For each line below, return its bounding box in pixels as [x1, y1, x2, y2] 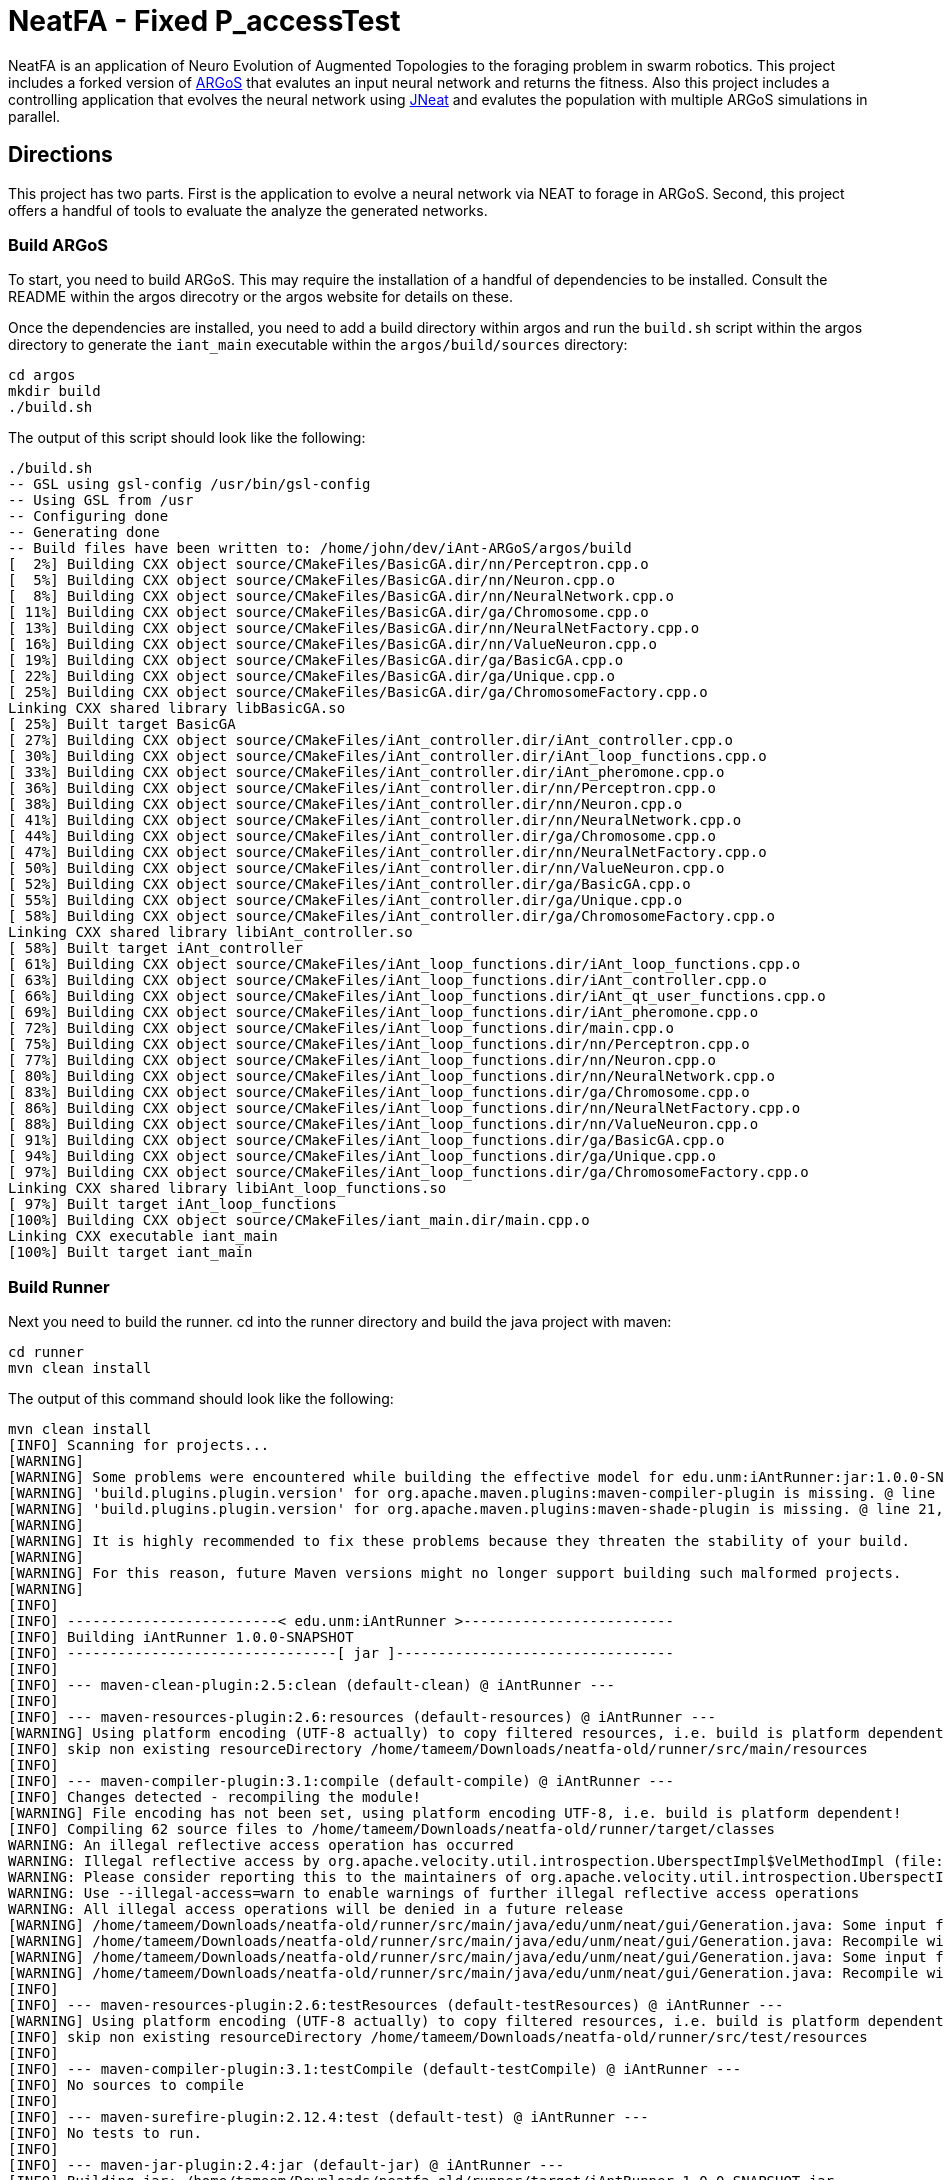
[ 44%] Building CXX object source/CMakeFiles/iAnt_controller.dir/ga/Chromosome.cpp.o [8, 828, 717, 845]
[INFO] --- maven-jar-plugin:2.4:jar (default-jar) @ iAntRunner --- [8, 2157, 565, 2174]
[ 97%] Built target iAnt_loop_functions [8, 1196, 337, 1213]
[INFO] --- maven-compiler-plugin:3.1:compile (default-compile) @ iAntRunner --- [8, 1773, 674, 1790]
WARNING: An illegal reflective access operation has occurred [8, 1837, 514, 1854]
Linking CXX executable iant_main [8, 1228, 278, 1245]
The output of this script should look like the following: [8, 429, 366, 447]
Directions [8, 142, 113, 168]
